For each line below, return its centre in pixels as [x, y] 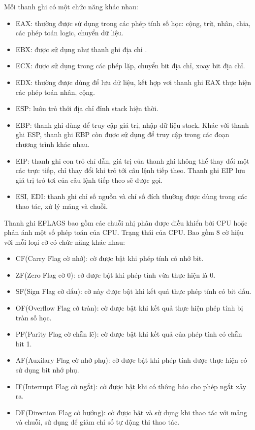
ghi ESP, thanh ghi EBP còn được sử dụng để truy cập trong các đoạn [122, 134]
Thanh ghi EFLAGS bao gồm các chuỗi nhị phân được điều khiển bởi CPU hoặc [126, 222]
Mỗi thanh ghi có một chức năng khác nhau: [71, 6]
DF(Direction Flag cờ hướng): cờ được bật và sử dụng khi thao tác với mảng [131, 412]
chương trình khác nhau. [52, 144]
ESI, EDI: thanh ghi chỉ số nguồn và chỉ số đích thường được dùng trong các [131, 196]
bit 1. [24, 343]
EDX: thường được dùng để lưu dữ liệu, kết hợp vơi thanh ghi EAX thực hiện [133, 82]
